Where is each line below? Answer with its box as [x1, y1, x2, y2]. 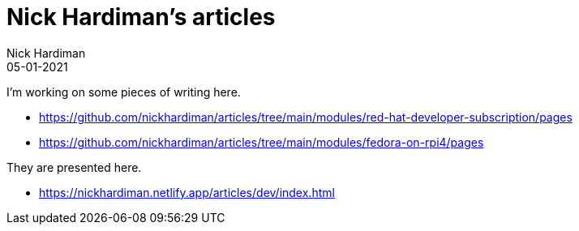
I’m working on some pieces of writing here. [6, 84, 241, 99]
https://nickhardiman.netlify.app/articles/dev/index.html [39, 185, 335, 199]
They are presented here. [6, 160, 142, 174]
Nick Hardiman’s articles [6, 3, 276, 31]
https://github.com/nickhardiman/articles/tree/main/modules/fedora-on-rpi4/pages [39, 135, 484, 149]
